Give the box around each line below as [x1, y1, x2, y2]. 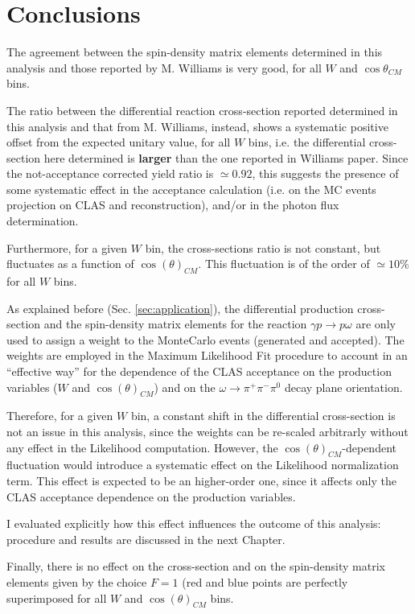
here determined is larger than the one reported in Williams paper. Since [43, 149, 409, 166]
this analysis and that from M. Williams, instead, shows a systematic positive [6, 117, 388, 134]
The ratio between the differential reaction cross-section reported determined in [6, 101, 398, 118]
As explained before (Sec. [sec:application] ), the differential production [6, 299, 354, 316]
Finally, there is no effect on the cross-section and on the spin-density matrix [6, 558, 385, 575]
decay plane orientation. [284, 378, 403, 395]
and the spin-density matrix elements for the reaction [43, 315, 307, 332]
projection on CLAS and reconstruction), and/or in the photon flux [6, 196, 339, 213]
